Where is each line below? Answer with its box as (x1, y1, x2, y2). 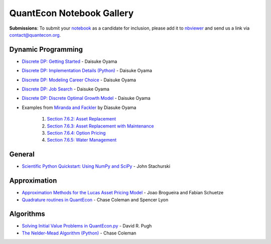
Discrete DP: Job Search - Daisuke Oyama (22, 86, 110, 92)
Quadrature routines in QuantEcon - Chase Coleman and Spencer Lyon (22, 196, 169, 203)
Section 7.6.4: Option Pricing (47, 130, 106, 136)
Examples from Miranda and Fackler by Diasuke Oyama (22, 104, 137, 110)
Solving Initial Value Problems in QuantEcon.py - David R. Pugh (22, 223, 152, 229)
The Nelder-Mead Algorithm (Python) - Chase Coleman (22, 230, 137, 236)
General (9, 150, 35, 159)
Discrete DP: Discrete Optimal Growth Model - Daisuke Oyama (22, 95, 151, 101)
